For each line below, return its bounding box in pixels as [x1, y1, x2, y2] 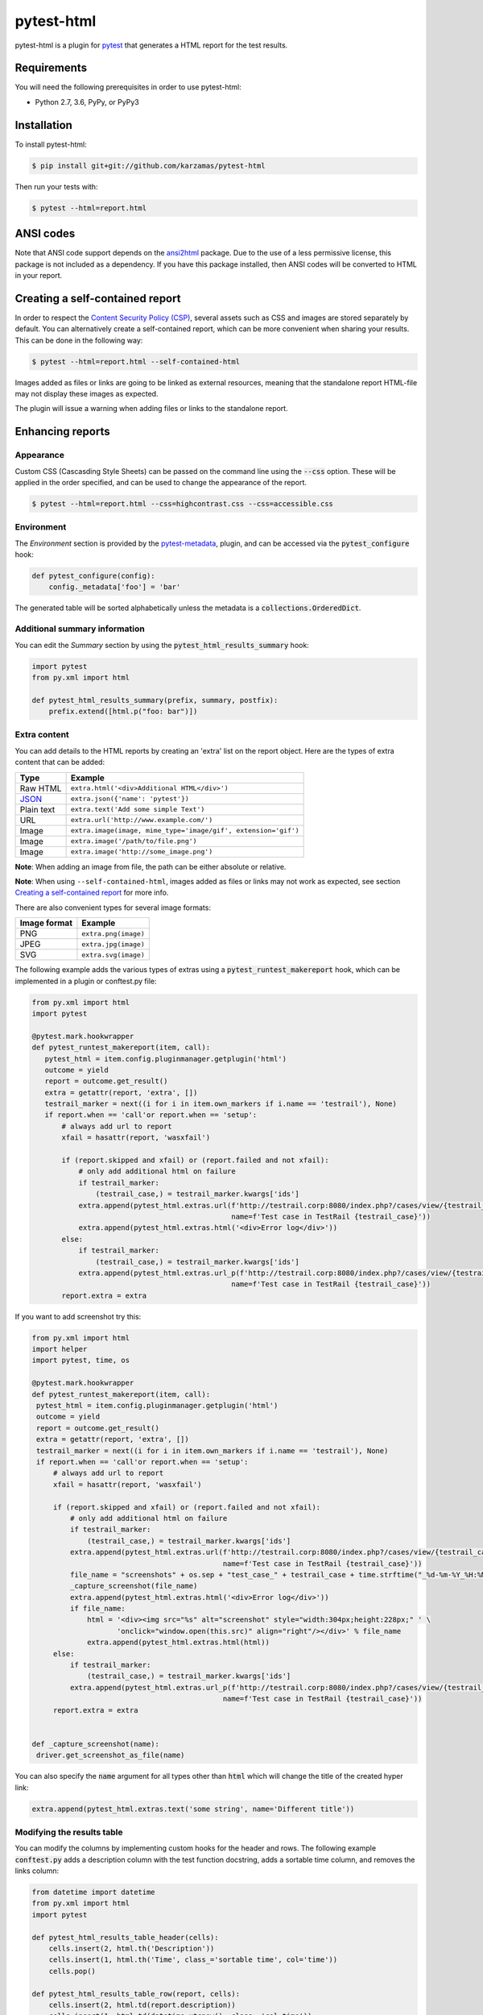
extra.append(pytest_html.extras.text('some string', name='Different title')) [31, 1804, 355, 1813]
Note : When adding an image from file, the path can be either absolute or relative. [14, 862, 287, 871]
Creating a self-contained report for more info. [14, 887, 169, 898]
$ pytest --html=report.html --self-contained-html [31, 357, 241, 366]
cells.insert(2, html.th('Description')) [48, 1943, 215, 1953]
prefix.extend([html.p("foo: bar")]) [48, 707, 198, 717]
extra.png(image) [81, 929, 145, 938]
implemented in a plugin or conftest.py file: [14, 976, 157, 986]
